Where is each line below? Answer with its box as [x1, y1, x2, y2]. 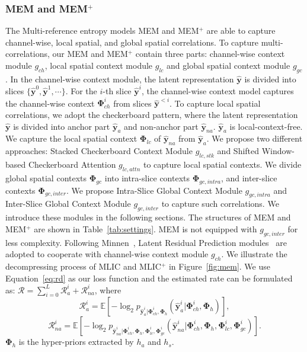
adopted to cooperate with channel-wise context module [5, 248, 209, 260]
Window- [261, 145, 295, 157]
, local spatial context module [44, 59, 153, 71]
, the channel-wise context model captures [141, 85, 294, 97]
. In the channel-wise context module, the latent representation [5, 72, 234, 85]
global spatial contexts [5, 171, 87, 184]
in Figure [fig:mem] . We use [168, 260, 270, 272]
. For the [65, 85, 97, 97]
